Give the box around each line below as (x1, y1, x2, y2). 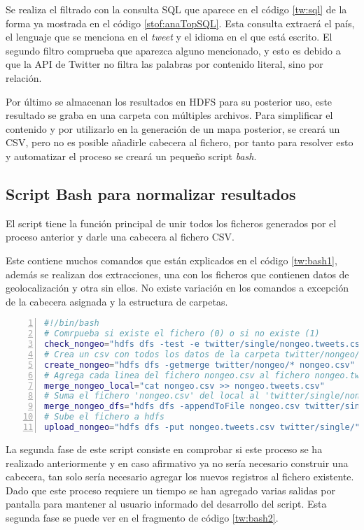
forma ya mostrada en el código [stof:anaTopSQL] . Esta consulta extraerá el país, (6, 15, 355, 30)
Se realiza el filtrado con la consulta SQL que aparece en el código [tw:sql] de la (6, 2, 347, 16)
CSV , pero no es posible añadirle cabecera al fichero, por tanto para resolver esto (6, 135, 353, 150)
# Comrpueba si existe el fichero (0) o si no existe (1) (44, 329, 320, 339)
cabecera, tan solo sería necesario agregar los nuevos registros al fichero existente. (6, 469, 354, 484)
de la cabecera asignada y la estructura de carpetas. (6, 294, 228, 308)
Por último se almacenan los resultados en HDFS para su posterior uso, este (6, 94, 332, 108)
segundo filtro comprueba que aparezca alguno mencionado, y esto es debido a (6, 43, 341, 57)
